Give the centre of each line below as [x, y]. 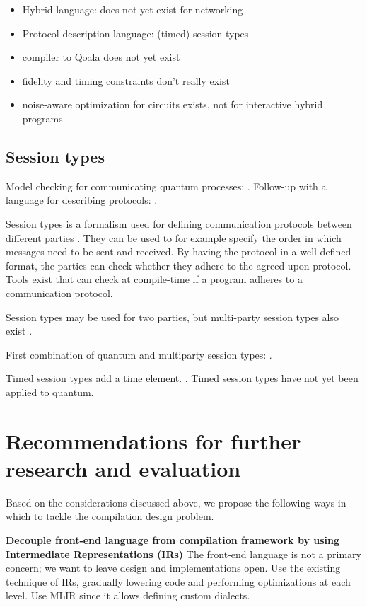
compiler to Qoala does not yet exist [101, 57]
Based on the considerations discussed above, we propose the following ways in [176, 502]
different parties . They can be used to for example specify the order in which [174, 237]
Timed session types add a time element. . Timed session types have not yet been [182, 378]
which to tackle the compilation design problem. [110, 516]
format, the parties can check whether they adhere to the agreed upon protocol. [179, 265]
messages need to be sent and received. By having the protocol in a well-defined [179, 252]
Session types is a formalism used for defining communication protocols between [179, 223]
